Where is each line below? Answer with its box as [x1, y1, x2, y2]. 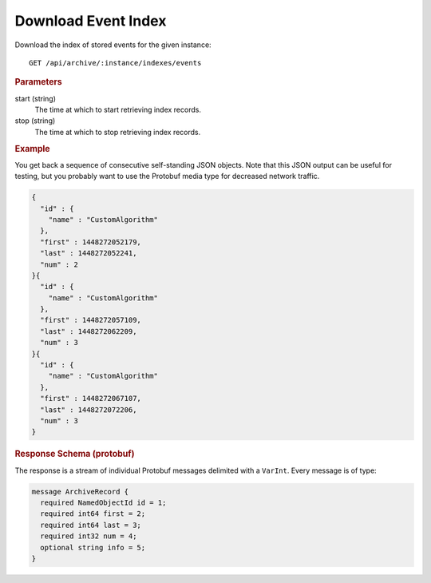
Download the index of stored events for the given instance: [14, 40, 212, 50]
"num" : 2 [40, 260, 79, 269]
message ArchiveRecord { [31, 487, 129, 496]
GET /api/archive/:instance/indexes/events [29, 58, 202, 67]
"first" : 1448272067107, [40, 394, 141, 403]
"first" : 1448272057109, [40, 315, 141, 325]
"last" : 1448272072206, [40, 405, 137, 414]
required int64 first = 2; [40, 510, 146, 518]
